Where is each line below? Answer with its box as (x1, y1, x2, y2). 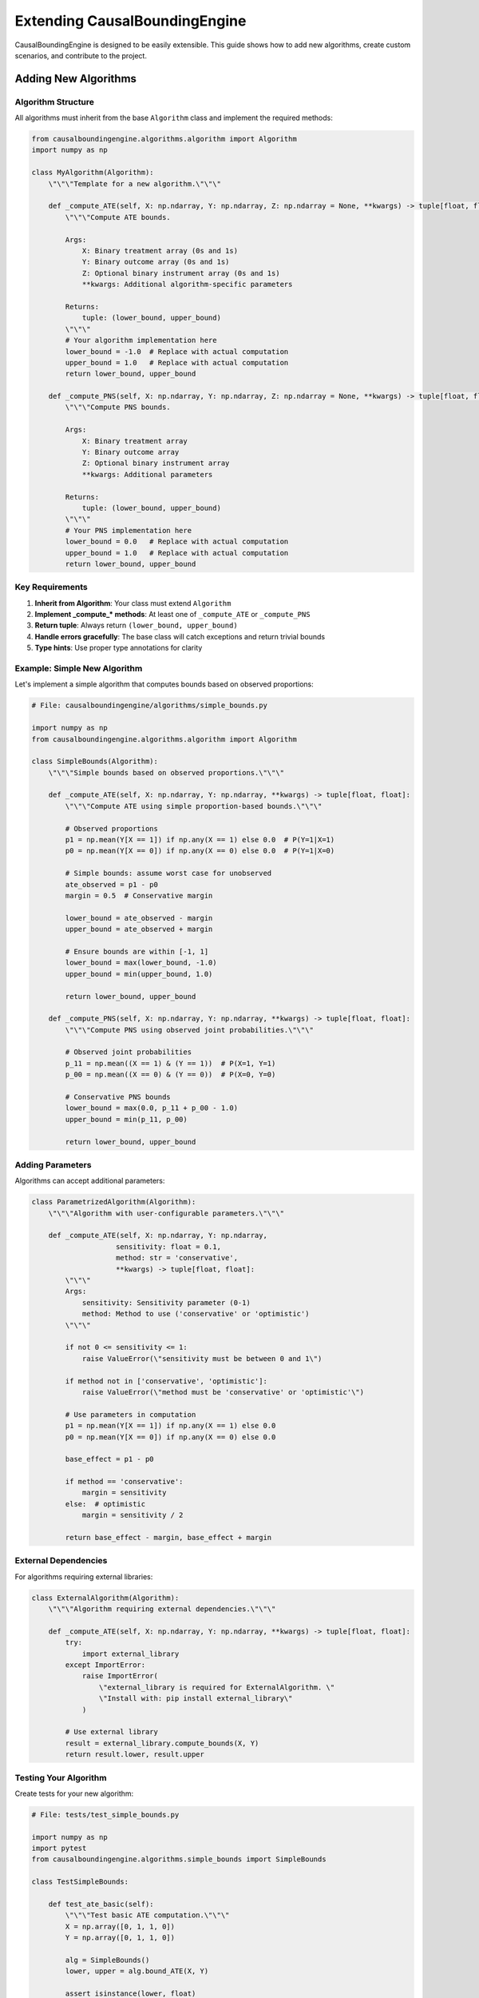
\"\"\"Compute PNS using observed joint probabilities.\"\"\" (65, 1025, 315, 1034)
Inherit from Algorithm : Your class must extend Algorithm (34, 598, 232, 607)
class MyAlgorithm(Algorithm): (31, 168, 155, 177)
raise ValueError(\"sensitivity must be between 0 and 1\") (81, 1354, 323, 1363)
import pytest (31, 1844, 87, 1853)
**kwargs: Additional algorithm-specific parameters (81, 280, 293, 289)
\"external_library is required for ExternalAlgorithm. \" (98, 1682, 335, 1692)
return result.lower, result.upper (65, 1750, 205, 1759)
